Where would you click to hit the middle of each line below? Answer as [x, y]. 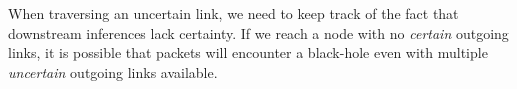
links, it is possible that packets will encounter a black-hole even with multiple [248, 52]
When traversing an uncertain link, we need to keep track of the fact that [233, 13]
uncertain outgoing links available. [113, 71]
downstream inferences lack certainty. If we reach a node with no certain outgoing [258, 32]
